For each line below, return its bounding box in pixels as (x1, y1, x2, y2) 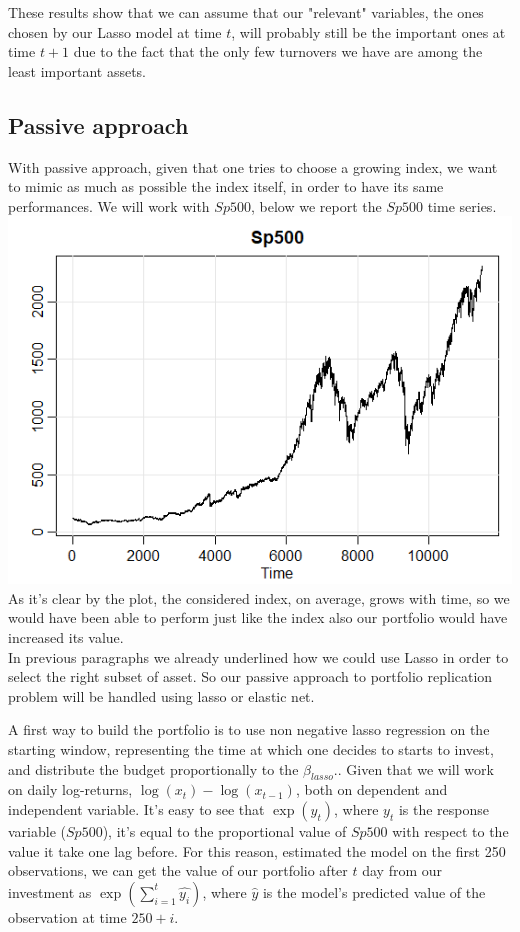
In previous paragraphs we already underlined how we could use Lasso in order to (8, 646, 509, 667)
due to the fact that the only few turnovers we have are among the (73, 41, 483, 62)
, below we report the (250, 195, 382, 216)
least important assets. (8, 60, 146, 81)
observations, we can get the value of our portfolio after (8, 860, 348, 881)
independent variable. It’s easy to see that (8, 798, 265, 819)
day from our (362, 860, 443, 881)
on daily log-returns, (8, 779, 133, 800)
